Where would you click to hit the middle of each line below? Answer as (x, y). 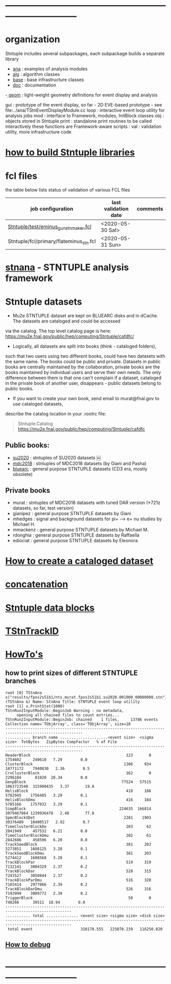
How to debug (28, 945)
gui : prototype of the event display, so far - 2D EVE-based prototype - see (84, 105)
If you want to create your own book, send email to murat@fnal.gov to (86, 398)
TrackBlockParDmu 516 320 (78, 880)
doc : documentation (34, 85)
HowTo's (24, 654)
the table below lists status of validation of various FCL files (68, 190)
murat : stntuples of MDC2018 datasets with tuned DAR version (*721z (87, 502)
